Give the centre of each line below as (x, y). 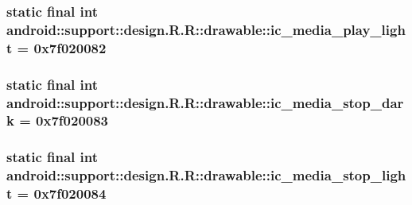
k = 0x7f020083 (58, 120)
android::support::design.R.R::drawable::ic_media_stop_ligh (206, 175)
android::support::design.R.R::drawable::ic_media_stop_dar (205, 102)
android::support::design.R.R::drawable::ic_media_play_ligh (206, 29)
